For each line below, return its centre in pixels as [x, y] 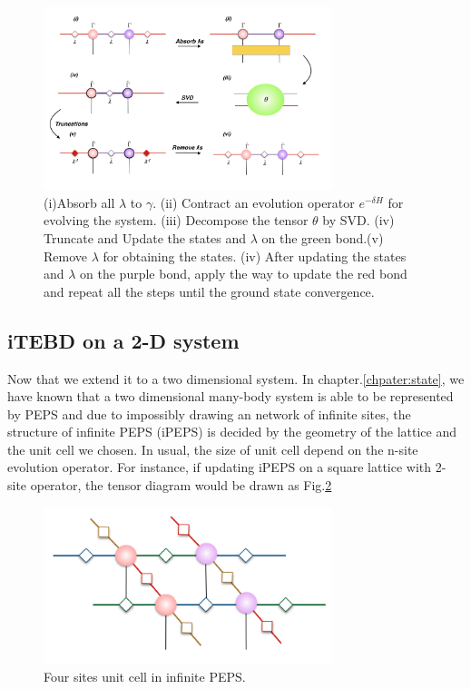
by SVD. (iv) [358, 220]
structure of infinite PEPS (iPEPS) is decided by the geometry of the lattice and [232, 432]
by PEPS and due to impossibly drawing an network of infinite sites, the [209, 413]
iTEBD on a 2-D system [123, 340]
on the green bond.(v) [323, 237]
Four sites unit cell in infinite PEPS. [145, 677]
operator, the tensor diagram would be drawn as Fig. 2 [181, 485]
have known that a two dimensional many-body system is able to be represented [231, 396]
